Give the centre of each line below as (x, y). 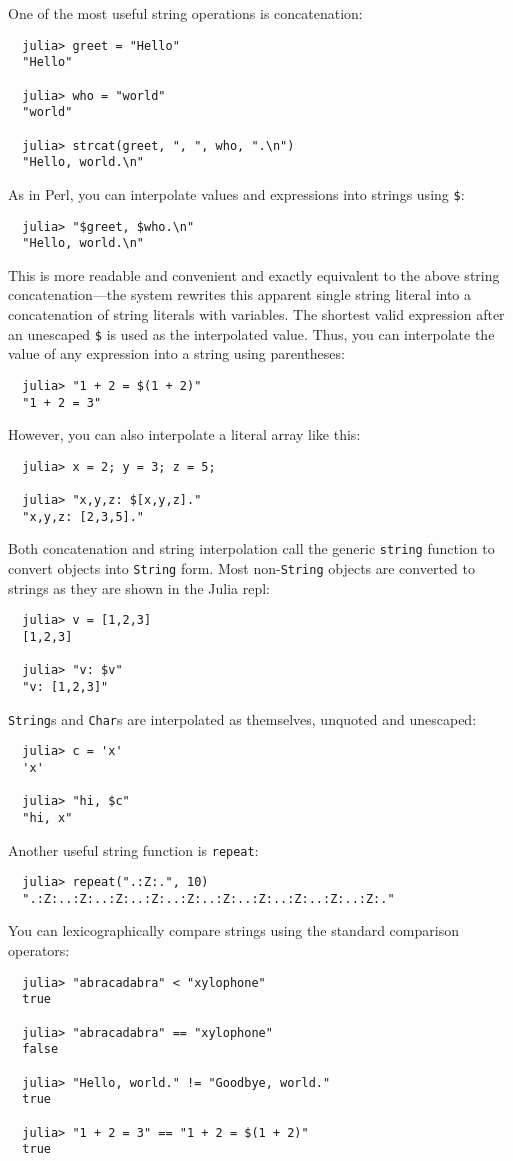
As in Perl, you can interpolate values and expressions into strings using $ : (236, 193)
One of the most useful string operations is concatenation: (185, 13)
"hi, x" (47, 817)
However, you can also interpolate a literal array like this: (184, 434)
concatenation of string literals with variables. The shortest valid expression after (256, 314)
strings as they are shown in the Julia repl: (139, 587)
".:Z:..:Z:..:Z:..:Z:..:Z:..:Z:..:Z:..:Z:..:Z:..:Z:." (208, 898)
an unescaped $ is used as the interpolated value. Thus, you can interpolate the (251, 333)
